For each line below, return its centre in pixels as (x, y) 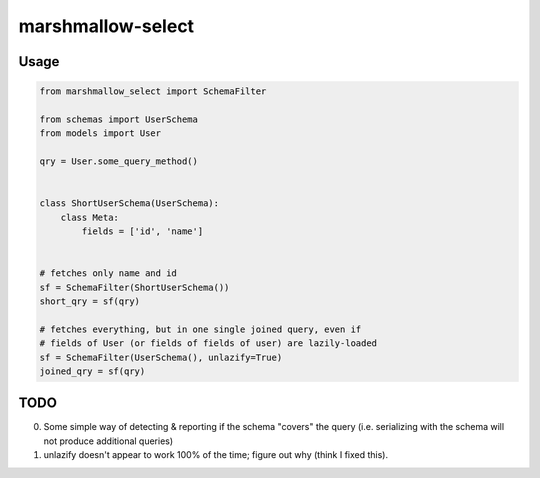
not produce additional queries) (108, 441)
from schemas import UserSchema (119, 119)
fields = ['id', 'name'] (142, 231)
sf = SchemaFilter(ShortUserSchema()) (134, 287)
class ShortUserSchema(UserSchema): (129, 203)
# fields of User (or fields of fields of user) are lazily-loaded (208, 343)
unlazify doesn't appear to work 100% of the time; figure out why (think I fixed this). (216, 455)
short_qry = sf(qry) (89, 301)
